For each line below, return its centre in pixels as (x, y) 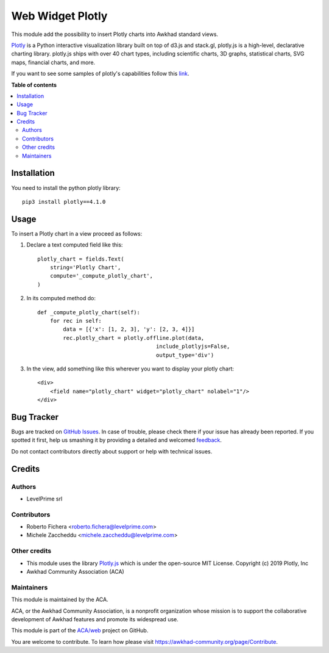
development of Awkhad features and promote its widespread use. (95, 619)
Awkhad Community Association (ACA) (75, 571)
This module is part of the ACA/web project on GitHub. (80, 630)
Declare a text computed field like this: (75, 245)
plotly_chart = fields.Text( (81, 259)
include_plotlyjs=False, (193, 347)
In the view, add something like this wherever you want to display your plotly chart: (130, 369)
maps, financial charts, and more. (53, 62)
